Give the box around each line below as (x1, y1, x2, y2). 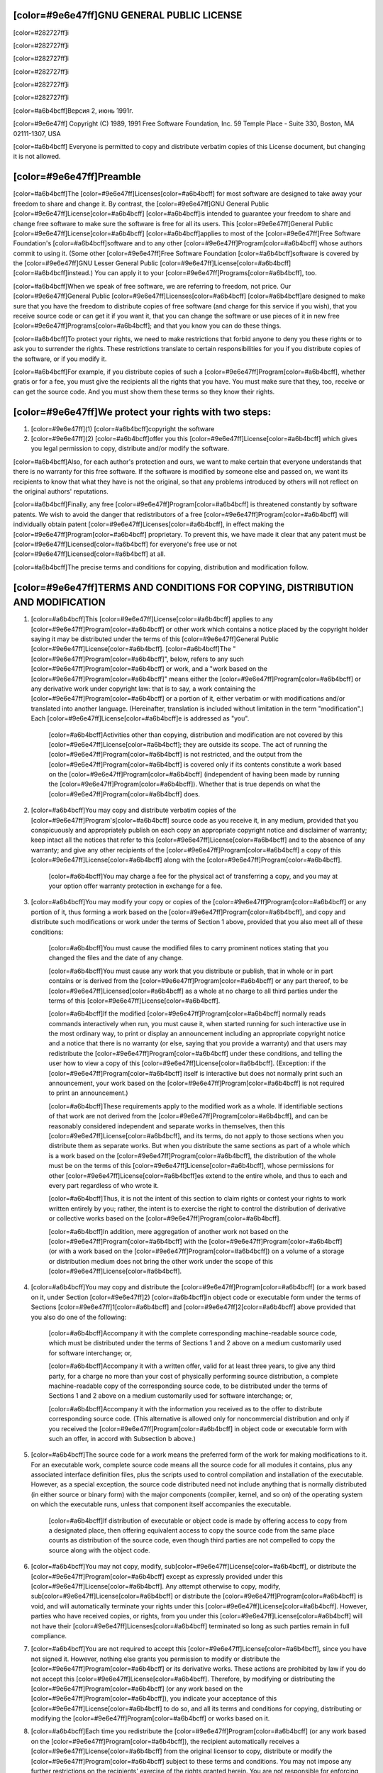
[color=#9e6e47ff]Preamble (13, 171, 141, 183)
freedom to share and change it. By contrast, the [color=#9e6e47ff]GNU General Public (13, 199, 270, 208)
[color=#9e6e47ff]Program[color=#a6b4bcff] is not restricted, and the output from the (48, 750, 303, 759)
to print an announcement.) (48, 1089, 128, 1097)
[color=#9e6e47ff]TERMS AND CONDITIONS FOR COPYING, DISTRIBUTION (13, 582, 354, 594)
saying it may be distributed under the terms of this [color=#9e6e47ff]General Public (30, 635, 279, 643)
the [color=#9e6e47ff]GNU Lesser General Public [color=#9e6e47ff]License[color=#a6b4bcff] (13, 259, 292, 267)
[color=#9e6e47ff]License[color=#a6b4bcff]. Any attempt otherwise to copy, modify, (30, 1582, 281, 1590)
